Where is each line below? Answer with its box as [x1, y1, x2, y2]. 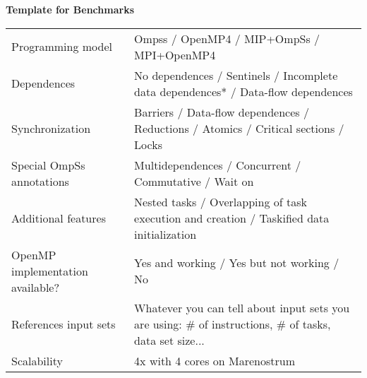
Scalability [11, 352, 63, 369]
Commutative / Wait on [134, 172, 254, 189]
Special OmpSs [11, 156, 85, 173]
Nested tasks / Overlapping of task [134, 193, 307, 210]
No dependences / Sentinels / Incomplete [134, 66, 338, 83]
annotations [11, 172, 69, 189]
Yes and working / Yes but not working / [134, 254, 339, 271]
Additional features [11, 209, 106, 226]
